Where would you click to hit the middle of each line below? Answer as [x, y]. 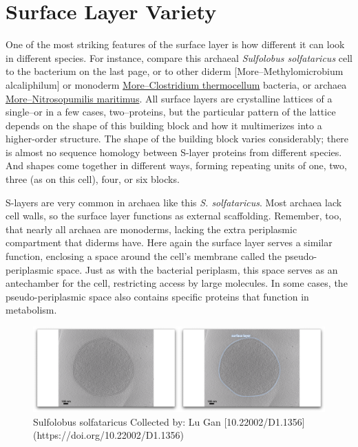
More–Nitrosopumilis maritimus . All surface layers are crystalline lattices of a [169, 98]
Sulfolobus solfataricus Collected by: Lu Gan [127, 421]
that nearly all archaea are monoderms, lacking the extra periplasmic [151, 229]
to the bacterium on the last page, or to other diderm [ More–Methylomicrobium [175, 71]
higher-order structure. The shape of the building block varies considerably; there [177, 139]
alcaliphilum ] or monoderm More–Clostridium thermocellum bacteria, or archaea [176, 84]
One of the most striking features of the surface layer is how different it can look [175, 44]
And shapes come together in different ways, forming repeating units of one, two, [176, 165]
